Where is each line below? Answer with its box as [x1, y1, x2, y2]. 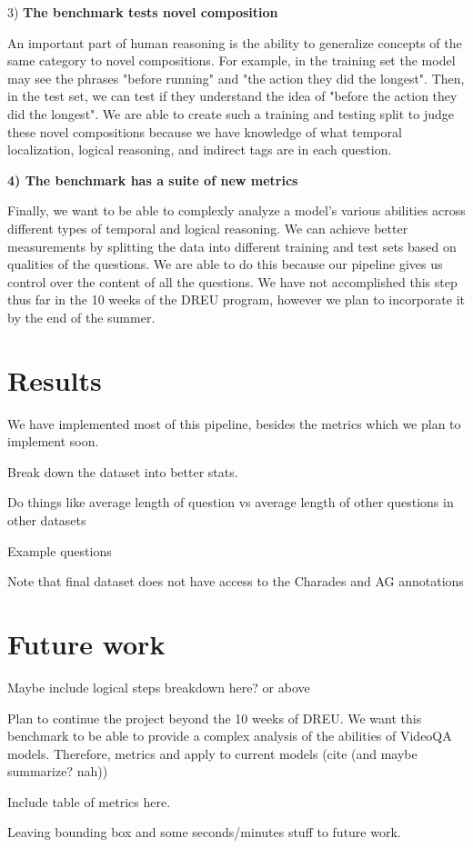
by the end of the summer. [7, 307, 156, 326]
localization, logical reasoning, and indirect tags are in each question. [7, 140, 392, 159]
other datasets [7, 511, 86, 529]
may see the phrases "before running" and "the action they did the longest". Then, [7, 68, 465, 87]
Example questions [7, 541, 112, 560]
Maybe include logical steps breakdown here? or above [7, 677, 310, 696]
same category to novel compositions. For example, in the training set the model [7, 51, 456, 70]
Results [7, 361, 102, 398]
